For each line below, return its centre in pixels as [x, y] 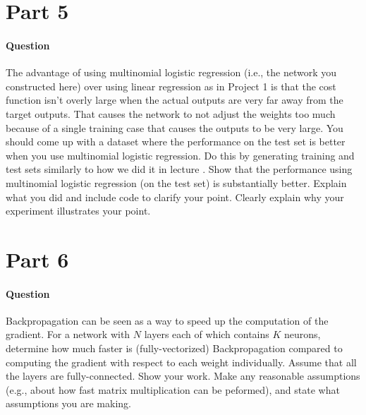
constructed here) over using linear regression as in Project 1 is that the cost [171, 86]
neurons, [303, 334]
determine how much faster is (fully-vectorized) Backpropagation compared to [174, 348]
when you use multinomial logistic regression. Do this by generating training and [180, 155]
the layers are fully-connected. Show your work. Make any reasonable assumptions [183, 376]
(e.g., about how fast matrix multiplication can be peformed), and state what [173, 389]
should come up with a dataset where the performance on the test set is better [176, 142]
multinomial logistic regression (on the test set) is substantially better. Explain [176, 182]
